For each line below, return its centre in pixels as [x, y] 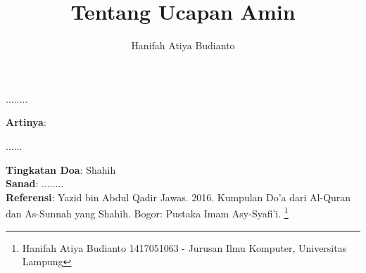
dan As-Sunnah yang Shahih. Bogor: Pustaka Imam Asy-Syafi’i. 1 [147, 212]
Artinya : [26, 122]
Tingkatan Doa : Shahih [61, 169]
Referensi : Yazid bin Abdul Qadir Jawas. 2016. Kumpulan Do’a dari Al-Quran [178, 197]
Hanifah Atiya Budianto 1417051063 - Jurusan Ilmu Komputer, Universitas [184, 247]
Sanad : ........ [35, 183]
